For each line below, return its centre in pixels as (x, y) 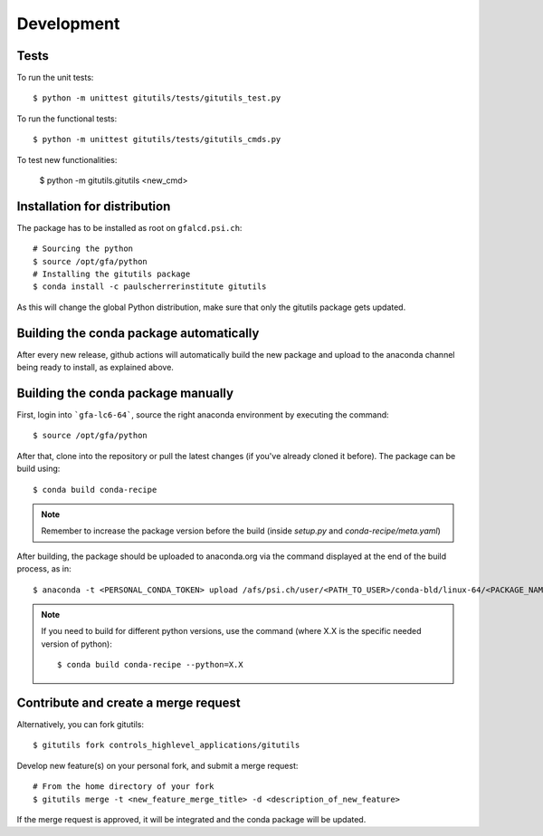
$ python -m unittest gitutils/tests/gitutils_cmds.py (157, 139)
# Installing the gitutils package (112, 274)
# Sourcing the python (83, 249)
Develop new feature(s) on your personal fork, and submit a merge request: (157, 765)
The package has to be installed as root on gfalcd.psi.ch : (129, 227)
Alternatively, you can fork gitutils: (81, 725)
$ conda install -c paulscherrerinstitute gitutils (150, 287)
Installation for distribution (94, 206)
